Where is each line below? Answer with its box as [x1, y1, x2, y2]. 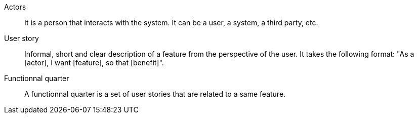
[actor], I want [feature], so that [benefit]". [24, 58, 164, 67]
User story [4, 34, 39, 43]
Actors [4, 3, 26, 11]
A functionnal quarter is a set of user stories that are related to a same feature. [24, 90, 286, 98]
